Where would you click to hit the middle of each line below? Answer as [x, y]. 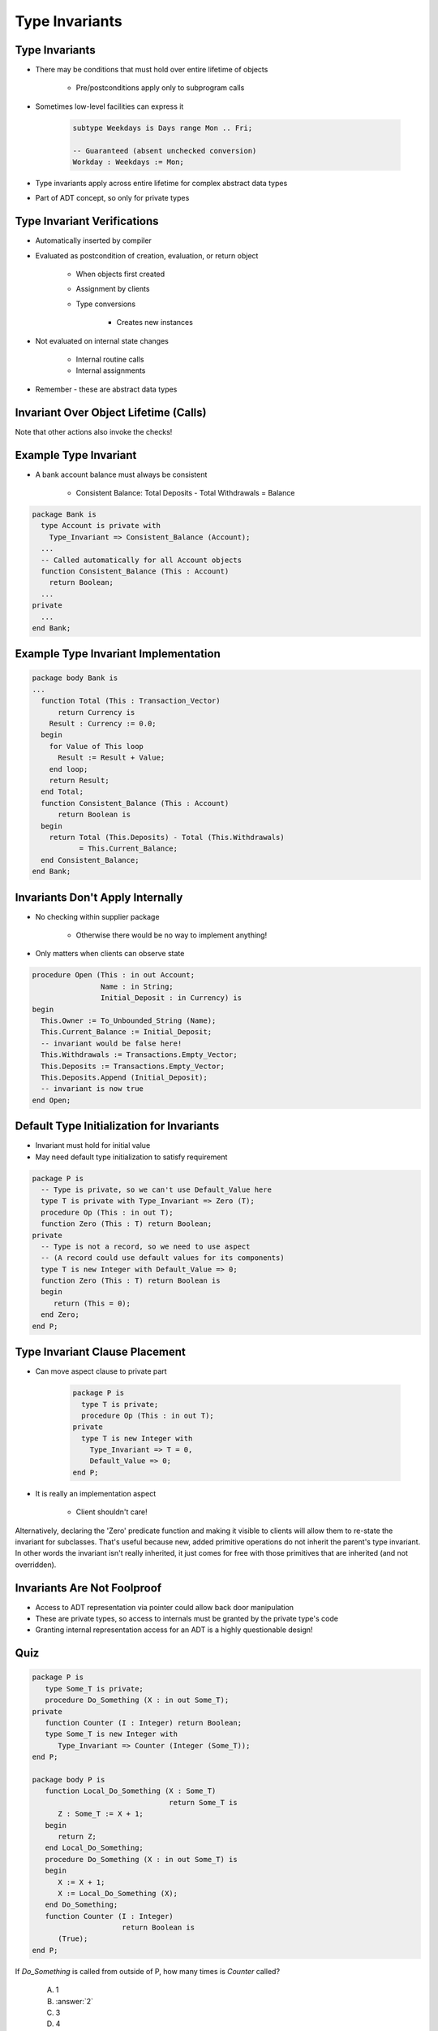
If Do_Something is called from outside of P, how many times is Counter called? [147, 1971]
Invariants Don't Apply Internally [99, 897]
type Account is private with [101, 526]
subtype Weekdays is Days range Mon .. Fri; [163, 128]
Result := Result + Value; [112, 758]
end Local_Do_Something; [94, 1848]
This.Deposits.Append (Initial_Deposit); [125, 1077]
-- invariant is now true [92, 1089]
